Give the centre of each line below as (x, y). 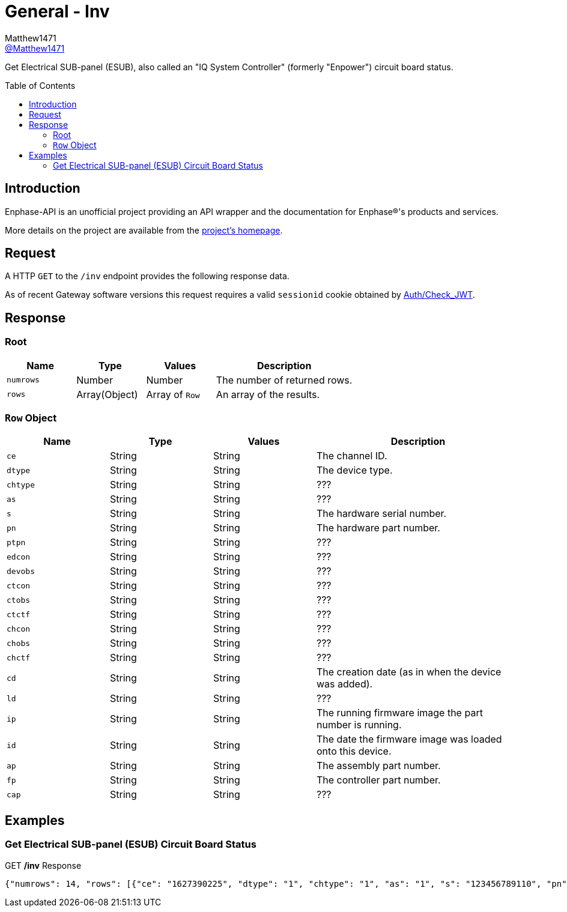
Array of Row (173, 394)
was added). (345, 684)
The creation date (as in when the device (409, 672)
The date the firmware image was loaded (409, 739)
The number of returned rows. (284, 380)
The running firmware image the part (400, 713)
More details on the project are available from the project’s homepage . (144, 230)
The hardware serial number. (382, 514)
